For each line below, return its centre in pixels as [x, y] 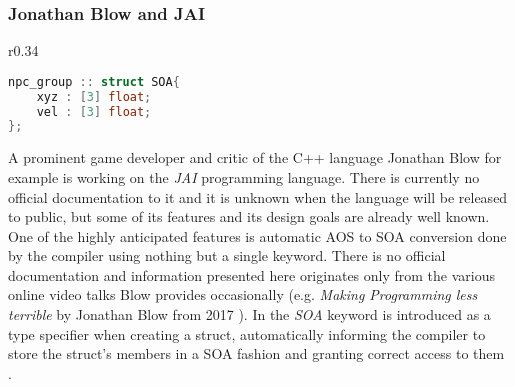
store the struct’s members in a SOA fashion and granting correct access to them [256, 353]
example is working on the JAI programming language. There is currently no [244, 176]
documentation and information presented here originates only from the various [252, 274]
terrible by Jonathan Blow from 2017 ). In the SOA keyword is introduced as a [249, 314]
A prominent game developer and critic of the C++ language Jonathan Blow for [255, 157]
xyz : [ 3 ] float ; [94, 96]
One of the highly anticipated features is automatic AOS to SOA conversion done [257, 235]
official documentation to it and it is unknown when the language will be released [258, 196]
